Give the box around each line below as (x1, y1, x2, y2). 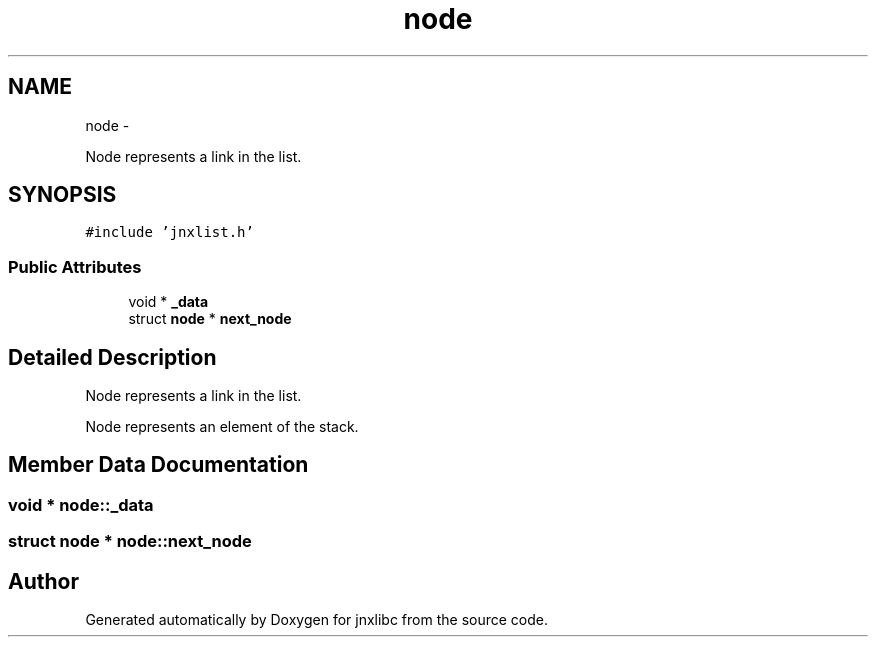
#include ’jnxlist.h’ (85, 224, 254, 241)
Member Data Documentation (8, 452, 309, 478)
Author (8, 568, 79, 594)
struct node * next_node (128, 310, 292, 328)
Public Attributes (8, 256, 142, 277)
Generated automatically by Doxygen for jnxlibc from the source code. (85, 611, 548, 629)
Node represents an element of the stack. (85, 418, 359, 436)
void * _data (128, 293, 209, 311)
